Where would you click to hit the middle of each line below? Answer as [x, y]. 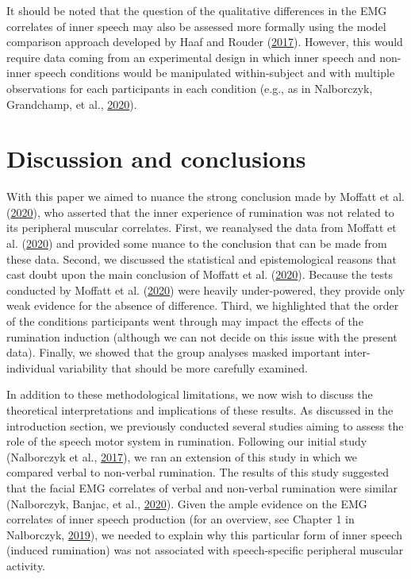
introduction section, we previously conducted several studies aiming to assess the [205, 425]
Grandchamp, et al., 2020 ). [72, 104]
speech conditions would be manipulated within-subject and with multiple [215, 73]
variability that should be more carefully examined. [183, 367]
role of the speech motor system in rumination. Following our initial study [187, 441]
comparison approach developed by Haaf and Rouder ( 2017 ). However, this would [205, 42]
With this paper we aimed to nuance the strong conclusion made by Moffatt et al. [205, 197]
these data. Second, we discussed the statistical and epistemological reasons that [202, 259]
